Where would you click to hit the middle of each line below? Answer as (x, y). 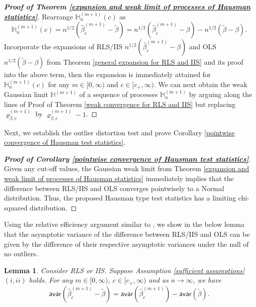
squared (16, 207)
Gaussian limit (26, 94)
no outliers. (21, 254)
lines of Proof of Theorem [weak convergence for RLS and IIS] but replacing (120, 104)
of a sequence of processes (119, 94)
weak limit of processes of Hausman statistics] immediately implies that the (119, 178)
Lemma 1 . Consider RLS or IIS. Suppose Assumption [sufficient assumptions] (125, 270)
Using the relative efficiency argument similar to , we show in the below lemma (124, 224)
